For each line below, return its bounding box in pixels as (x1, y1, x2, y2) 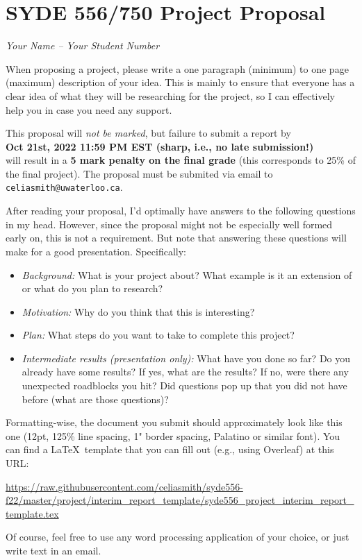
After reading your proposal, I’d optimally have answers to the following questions (6, 203, 356, 218)
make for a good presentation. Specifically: (6, 244, 186, 258)
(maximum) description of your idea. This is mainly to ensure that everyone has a (6, 75, 355, 90)
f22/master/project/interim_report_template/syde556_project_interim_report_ (6, 493, 354, 507)
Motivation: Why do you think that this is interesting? (22, 304, 255, 319)
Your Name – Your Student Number (6, 38, 160, 53)
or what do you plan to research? (22, 281, 163, 296)
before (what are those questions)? (22, 391, 169, 406)
